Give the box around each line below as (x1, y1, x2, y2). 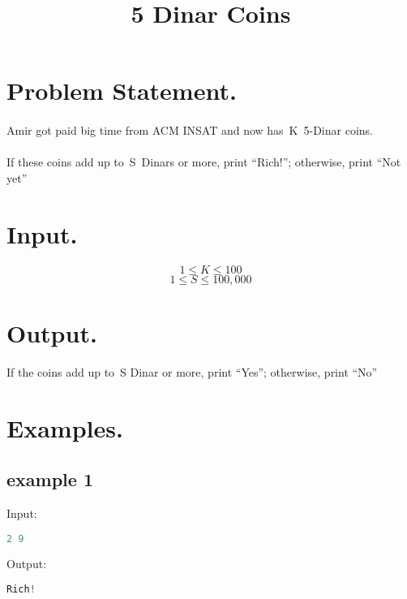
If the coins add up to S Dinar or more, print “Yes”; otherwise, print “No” (6, 363, 378, 380)
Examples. (6, 411, 123, 444)
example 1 (6, 467, 93, 492)
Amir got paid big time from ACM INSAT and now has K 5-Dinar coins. (6, 122, 373, 139)
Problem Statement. (6, 74, 237, 107)
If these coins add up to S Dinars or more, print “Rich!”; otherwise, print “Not (6, 153, 401, 170)
